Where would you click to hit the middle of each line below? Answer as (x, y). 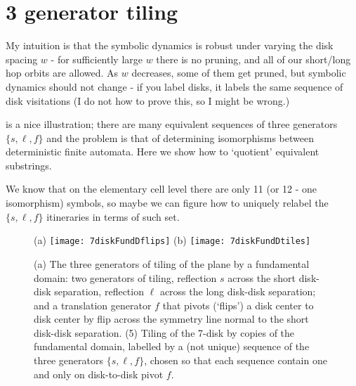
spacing (22, 59)
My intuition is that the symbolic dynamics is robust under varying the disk (170, 45)
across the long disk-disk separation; (238, 291)
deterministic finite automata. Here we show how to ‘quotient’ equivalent (163, 152)
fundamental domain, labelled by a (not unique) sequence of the (172, 346)
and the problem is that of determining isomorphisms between (180, 137)
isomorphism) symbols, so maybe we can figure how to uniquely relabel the (167, 203)
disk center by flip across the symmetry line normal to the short (171, 319)
